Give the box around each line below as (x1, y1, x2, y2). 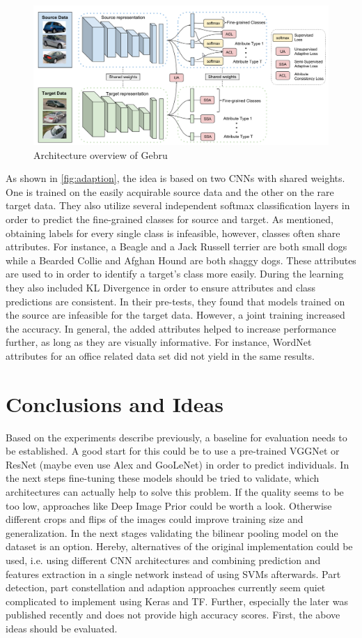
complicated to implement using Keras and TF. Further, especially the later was (6, 593, 348, 608)
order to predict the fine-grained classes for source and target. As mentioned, (6, 211, 333, 226)
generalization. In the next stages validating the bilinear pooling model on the (6, 525, 338, 540)
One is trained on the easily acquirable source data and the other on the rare (6, 184, 334, 199)
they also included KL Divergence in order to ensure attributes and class (6, 280, 316, 294)
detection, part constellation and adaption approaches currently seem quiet (6, 580, 326, 595)
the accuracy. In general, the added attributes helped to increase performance (6, 321, 336, 335)
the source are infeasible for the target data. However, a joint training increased (6, 307, 345, 322)
